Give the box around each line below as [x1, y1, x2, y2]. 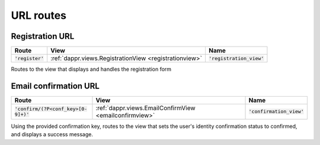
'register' [14, 55, 44, 61]
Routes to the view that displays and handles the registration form [11, 65, 172, 73]
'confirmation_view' [248, 108, 305, 115]
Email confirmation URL [11, 81, 100, 91]
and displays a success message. [11, 131, 93, 138]
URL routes [11, 9, 67, 22]
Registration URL [11, 31, 75, 41]
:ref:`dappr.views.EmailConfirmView [95, 104, 196, 112]
